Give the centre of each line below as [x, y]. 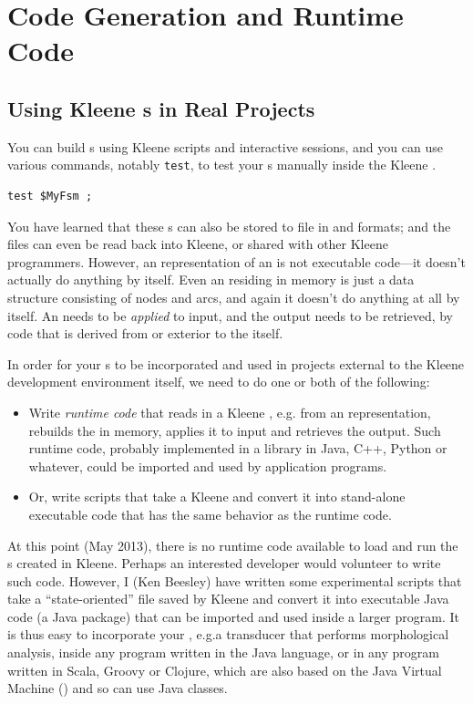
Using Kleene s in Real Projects [161, 108]
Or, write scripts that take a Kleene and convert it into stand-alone [217, 497]
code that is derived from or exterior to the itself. [145, 333]
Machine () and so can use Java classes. [118, 688]
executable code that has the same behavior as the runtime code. [210, 514]
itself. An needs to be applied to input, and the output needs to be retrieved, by [231, 315]
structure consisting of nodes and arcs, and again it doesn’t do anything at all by [234, 297]
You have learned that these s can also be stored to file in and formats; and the [229, 226]
